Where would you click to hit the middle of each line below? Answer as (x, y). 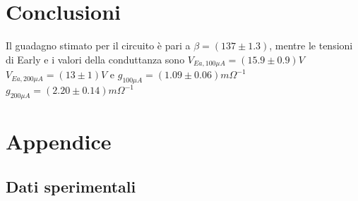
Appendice (59, 141)
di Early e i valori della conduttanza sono (95, 59)
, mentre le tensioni (311, 45)
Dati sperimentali (71, 187)
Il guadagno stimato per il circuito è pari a (98, 45)
